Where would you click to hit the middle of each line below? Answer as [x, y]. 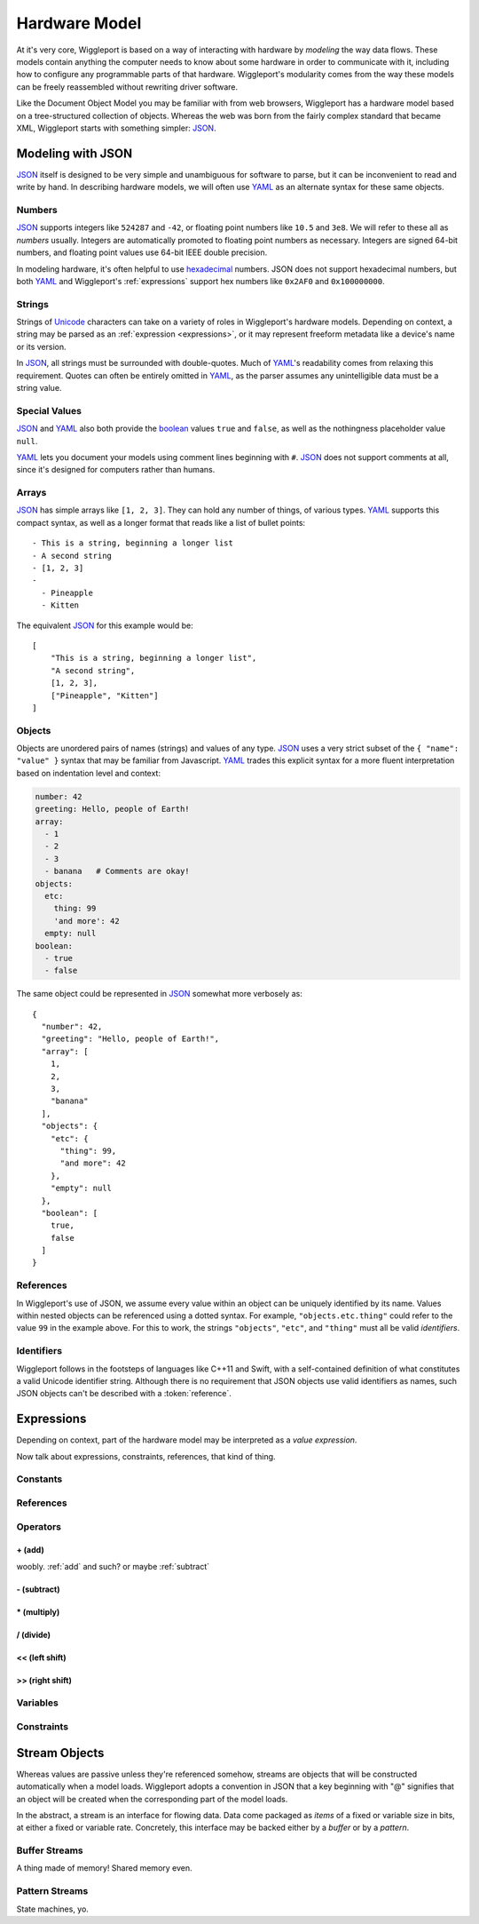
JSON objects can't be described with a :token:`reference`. [124, 1394]
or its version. [41, 346]
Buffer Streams [50, 1850]
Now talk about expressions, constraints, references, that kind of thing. [146, 1456]
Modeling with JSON [75, 153]
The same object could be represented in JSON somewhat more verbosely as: [160, 994]
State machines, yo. [52, 1909]
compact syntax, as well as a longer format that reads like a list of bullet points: [161, 522]
